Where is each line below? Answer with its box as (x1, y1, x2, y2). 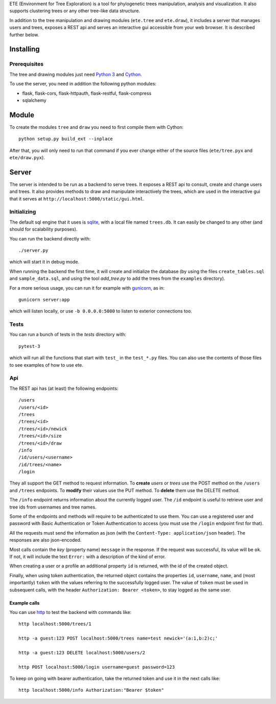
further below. (9, 31, 39, 38)
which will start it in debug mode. (9, 259, 79, 265)
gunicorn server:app (18, 297, 70, 302)
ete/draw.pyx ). (9, 154, 45, 161)
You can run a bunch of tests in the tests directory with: (9, 332, 126, 338)
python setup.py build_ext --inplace (18, 136, 113, 142)
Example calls (9, 600, 40, 606)
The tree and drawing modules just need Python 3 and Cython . (9, 71, 142, 77)
